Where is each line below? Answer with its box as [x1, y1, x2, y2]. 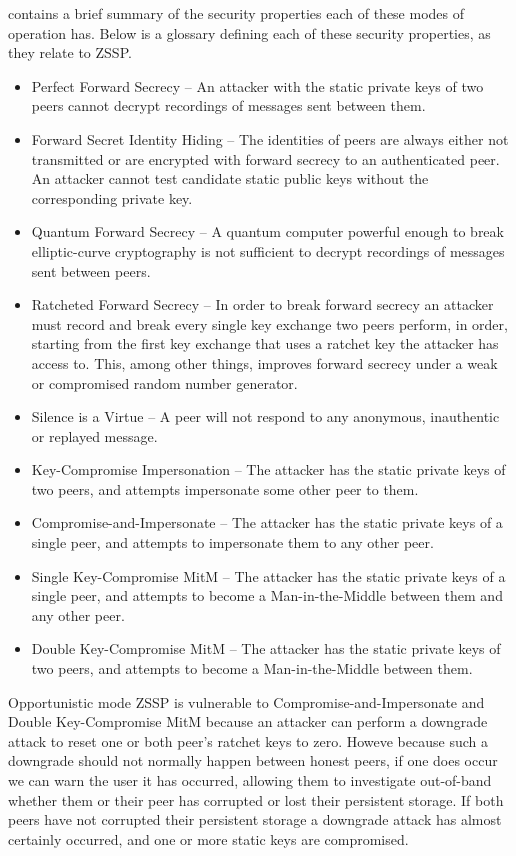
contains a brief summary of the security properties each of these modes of [8, 3, 465, 23]
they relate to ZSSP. [8, 42, 132, 63]
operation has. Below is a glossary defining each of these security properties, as [8, 22, 491, 43]
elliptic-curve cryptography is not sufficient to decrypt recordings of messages [31, 240, 505, 261]
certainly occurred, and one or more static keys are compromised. [8, 828, 409, 849]
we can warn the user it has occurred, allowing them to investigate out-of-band [8, 770, 492, 790]
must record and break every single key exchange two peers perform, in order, [31, 313, 508, 334]
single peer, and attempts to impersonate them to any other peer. [31, 532, 434, 553]
